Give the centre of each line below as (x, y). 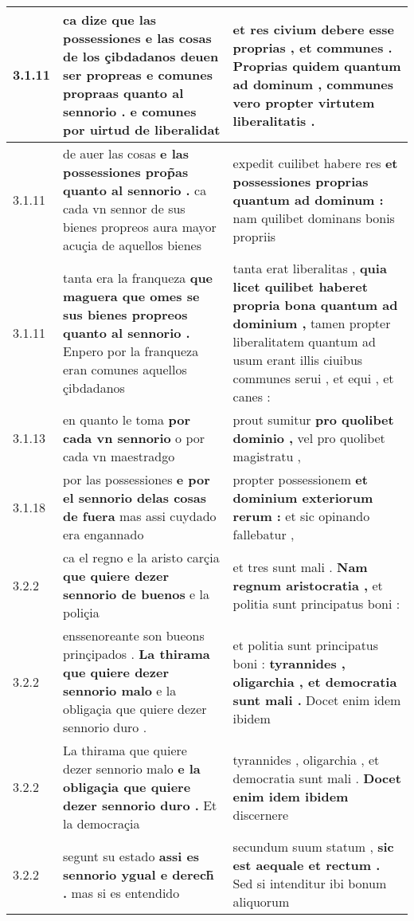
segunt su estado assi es (131, 856)
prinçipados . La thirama (137, 654)
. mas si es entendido (121, 892)
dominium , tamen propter (312, 323)
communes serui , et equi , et (313, 378)
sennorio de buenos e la (136, 594)
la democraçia (102, 823)
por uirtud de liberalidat (142, 129)
